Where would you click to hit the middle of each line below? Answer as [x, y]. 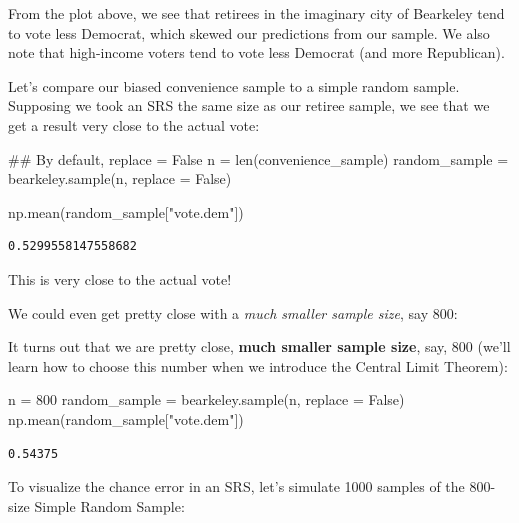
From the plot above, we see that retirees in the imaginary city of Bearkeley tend [256, 13]
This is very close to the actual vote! [120, 278]
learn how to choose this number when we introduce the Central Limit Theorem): [258, 365]
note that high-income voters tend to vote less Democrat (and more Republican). [256, 52]
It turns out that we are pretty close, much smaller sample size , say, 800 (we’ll [259, 346]
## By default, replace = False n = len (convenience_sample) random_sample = [258, 158]
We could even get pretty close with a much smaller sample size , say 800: [233, 312]
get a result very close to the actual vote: [134, 124]
